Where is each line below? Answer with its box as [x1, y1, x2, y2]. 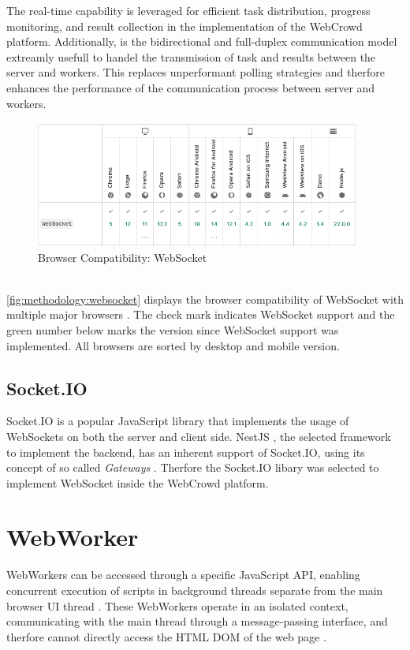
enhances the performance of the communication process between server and [6, 79, 375, 95]
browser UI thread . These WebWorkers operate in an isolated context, [6, 597, 348, 614]
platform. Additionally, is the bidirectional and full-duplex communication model [6, 33, 397, 50]
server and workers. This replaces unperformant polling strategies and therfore [6, 64, 385, 80]
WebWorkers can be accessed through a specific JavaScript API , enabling [6, 566, 360, 583]
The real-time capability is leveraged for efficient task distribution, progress [6, 2, 371, 18]
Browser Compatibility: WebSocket [38, 248, 207, 265]
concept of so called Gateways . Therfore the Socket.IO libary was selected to [6, 459, 379, 476]
